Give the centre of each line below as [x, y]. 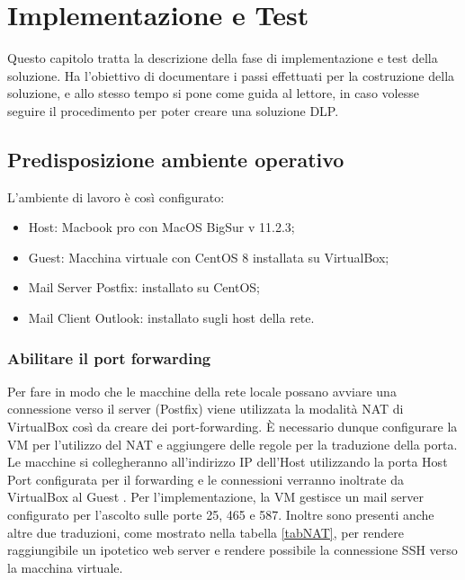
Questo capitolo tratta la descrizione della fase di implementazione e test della [223, 58]
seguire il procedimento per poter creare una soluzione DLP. [173, 110]
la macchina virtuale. [65, 567]
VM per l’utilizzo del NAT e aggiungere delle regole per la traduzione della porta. [232, 444]
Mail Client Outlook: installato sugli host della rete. [171, 318]
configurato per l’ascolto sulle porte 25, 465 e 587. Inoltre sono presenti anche [221, 515]
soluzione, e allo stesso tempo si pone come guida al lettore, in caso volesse [213, 93]
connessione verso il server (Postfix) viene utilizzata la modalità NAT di [206, 409]
